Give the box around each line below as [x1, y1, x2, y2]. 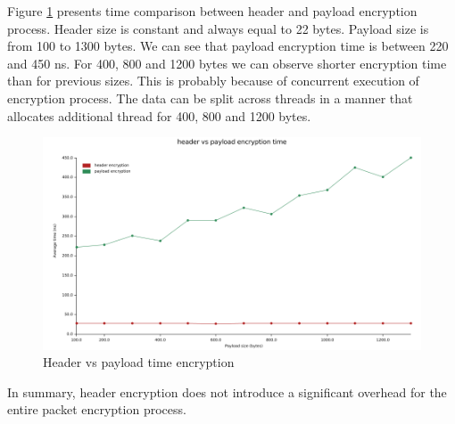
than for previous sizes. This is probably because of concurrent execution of [7, 71, 419, 90]
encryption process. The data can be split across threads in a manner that [7, 88, 413, 107]
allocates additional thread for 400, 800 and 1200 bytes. [7, 106, 311, 125]
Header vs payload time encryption [43, 353, 235, 371]
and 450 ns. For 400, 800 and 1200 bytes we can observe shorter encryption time [7, 53, 447, 72]
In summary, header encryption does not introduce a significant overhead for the [7, 382, 447, 401]
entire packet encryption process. [7, 400, 186, 419]
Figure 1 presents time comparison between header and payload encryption [7, 2, 418, 20]
